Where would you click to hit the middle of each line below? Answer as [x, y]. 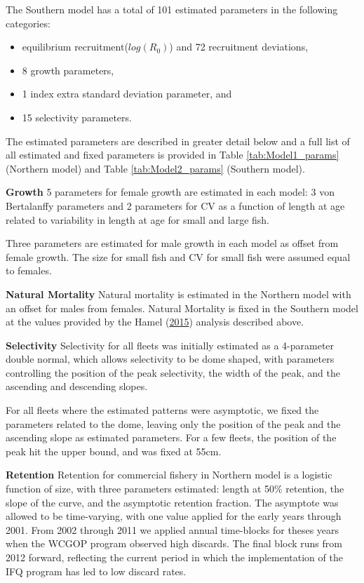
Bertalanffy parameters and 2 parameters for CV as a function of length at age [175, 205]
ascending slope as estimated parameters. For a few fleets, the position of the [171, 437]
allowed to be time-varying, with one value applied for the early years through [174, 516]
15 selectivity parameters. [77, 117]
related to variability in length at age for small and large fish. [137, 219]
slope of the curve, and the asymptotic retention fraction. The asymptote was [172, 502]
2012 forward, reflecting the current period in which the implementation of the [174, 557]
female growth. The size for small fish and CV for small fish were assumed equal [178, 256]
